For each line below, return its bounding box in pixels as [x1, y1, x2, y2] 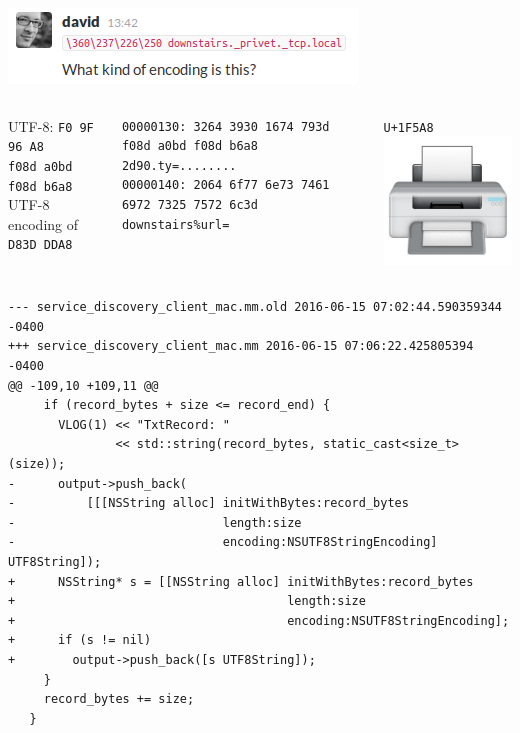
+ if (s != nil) [8, 633, 152, 648]
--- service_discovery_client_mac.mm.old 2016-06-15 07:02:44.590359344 [8, 300, 502, 315]
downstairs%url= [121, 217, 230, 232]
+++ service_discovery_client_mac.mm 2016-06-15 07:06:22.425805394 [8, 339, 474, 354]
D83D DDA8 [8, 238, 73, 253]
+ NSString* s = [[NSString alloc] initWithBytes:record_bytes [8, 574, 474, 589]
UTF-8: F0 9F [8, 115, 94, 136]
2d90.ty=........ [121, 158, 237, 173]
